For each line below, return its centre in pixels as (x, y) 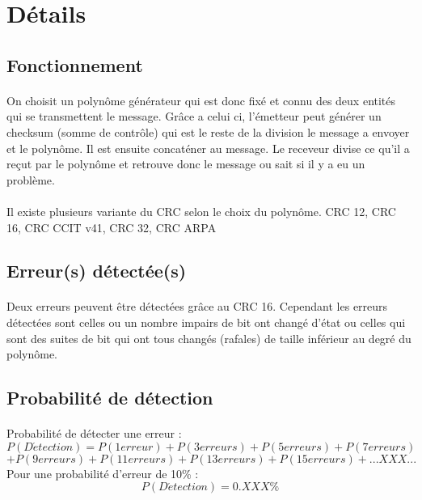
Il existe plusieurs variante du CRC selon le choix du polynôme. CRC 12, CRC (201, 211)
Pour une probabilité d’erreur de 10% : (103, 473)
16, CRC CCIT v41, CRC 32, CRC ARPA (112, 227)
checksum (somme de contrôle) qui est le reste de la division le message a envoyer (208, 131)
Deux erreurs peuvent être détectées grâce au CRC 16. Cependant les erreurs (197, 306)
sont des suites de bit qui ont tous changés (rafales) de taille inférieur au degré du (209, 338)
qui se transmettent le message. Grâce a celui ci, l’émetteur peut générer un (194, 116)
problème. (31, 179)
